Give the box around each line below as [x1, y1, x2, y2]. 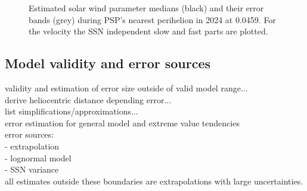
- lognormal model [5, 151, 72, 164]
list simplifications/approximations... [5, 105, 138, 117]
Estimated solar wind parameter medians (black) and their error [29, 2, 264, 14]
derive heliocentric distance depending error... [5, 93, 172, 106]
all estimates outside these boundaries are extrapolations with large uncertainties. [5, 174, 303, 187]
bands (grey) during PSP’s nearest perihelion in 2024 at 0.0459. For [29, 13, 276, 26]
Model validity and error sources [5, 54, 211, 72]
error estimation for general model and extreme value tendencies [5, 116, 240, 129]
